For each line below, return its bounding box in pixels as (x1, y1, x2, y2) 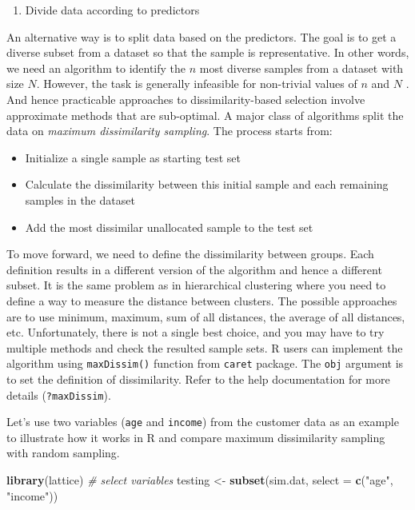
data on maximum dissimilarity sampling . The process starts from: (6, 122, 333, 139)
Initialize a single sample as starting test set (25, 149, 241, 165)
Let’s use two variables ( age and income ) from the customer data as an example (6, 413, 399, 430)
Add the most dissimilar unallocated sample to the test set (25, 218, 313, 235)
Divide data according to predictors (25, 2, 200, 18)
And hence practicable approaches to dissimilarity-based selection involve (6, 90, 365, 107)
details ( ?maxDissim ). (6, 386, 111, 403)
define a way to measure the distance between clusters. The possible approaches (6, 292, 397, 309)
